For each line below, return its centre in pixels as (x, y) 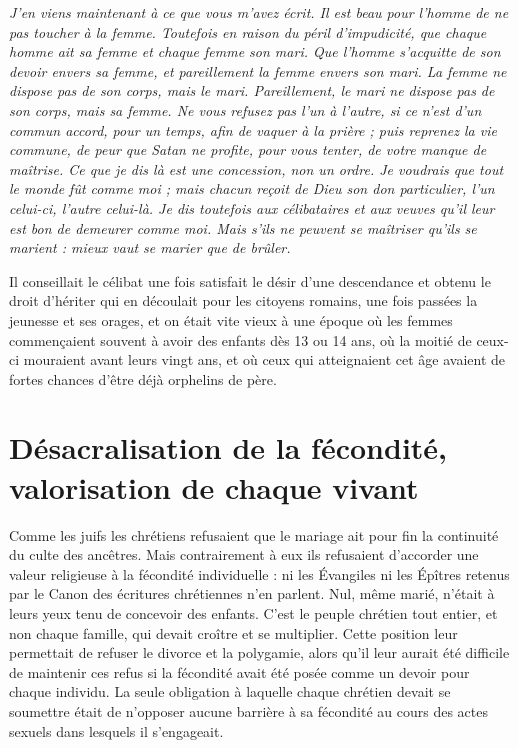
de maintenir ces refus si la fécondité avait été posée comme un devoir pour (239, 671)
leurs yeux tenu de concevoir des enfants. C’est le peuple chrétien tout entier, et (253, 612)
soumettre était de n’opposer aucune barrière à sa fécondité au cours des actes (248, 710)
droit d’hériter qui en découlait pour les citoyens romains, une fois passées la (243, 300)
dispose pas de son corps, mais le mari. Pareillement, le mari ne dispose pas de (252, 90)
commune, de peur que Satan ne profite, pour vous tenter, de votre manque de (248, 149)
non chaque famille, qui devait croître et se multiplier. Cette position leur (233, 632)
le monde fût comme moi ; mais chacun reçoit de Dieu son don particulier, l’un (252, 188)
